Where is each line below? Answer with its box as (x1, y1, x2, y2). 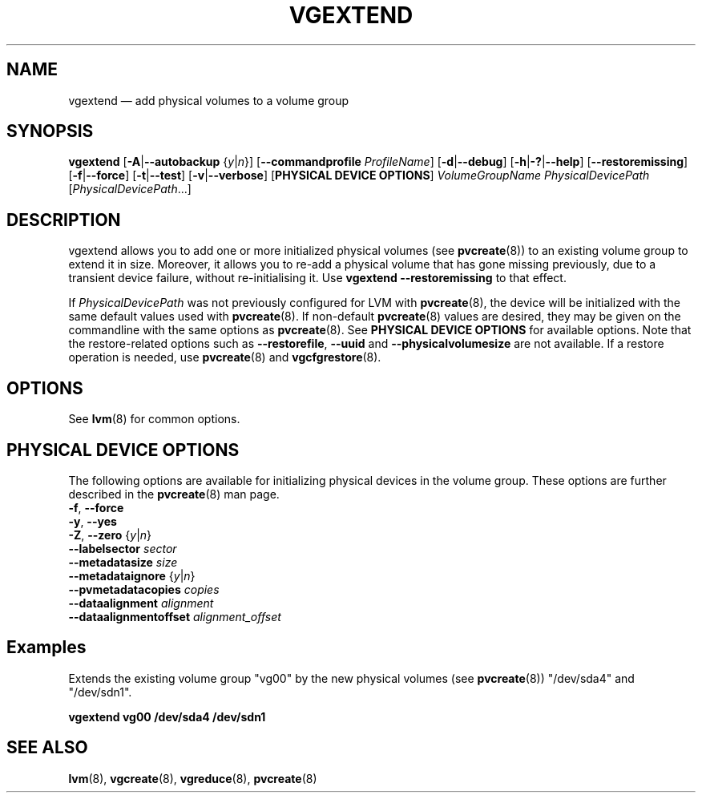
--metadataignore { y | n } (68, 568, 196, 583)
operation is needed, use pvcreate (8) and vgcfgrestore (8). (68, 350, 381, 365)
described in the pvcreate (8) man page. (68, 486, 280, 501)
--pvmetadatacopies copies (68, 582, 220, 596)
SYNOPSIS (6, 121, 94, 142)
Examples (6, 637, 87, 658)
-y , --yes (68, 514, 117, 528)
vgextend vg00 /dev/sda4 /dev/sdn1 (68, 709, 266, 724)
